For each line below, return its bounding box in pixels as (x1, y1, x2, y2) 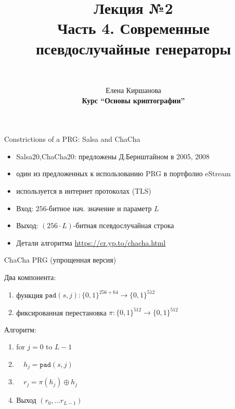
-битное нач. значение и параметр (46, 202, 152, 213)
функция (16, 289, 43, 300)
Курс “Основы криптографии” (82, 95, 185, 105)
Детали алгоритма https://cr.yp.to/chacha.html (16, 237, 166, 248)
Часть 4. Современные (57, 17, 210, 39)
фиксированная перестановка (16, 307, 107, 318)
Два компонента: (4, 272, 56, 283)
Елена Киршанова (105, 85, 162, 96)
